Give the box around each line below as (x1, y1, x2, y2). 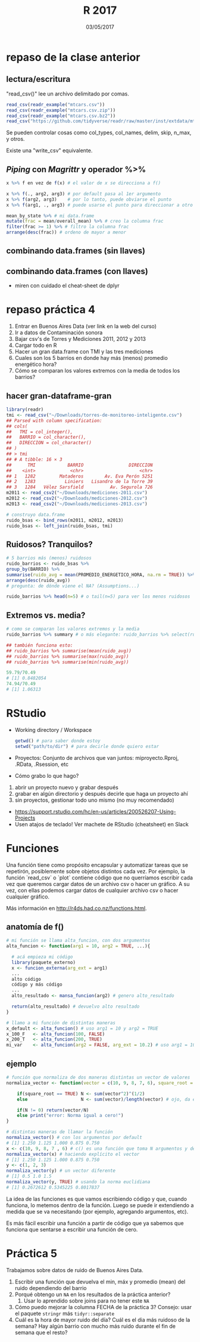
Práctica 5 (6, 1246, 58, 1260)
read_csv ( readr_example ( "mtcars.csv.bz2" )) (6, 113, 116, 119)
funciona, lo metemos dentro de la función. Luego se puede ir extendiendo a (6, 1201, 194, 1209)
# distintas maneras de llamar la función (6, 1129, 113, 1135)
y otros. (6, 136, 25, 143)
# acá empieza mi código (11, 954, 73, 960)
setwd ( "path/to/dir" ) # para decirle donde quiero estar (14, 743, 160, 749)
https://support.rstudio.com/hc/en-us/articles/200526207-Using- (14, 808, 177, 815)
